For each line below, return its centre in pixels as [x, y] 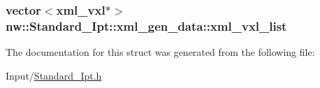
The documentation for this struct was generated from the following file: [160, 52]
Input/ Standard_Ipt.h [54, 75]
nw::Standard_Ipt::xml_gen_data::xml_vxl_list [146, 25]
